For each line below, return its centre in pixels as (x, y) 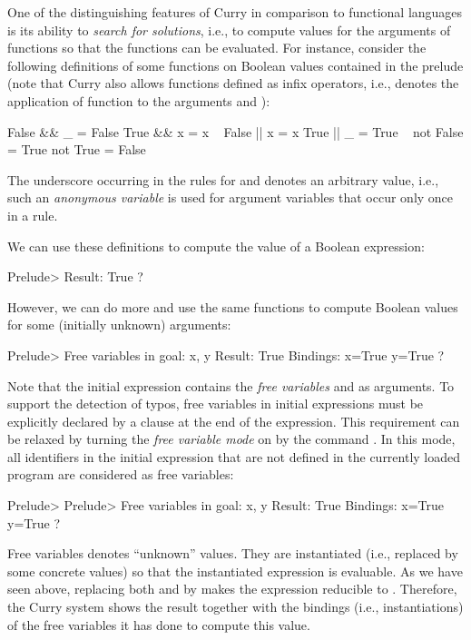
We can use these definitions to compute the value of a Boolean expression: (216, 246)
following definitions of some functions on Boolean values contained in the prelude (235, 65)
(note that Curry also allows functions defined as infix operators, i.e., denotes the (233, 83)
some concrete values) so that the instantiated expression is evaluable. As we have (235, 571)
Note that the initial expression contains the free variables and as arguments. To (231, 385)
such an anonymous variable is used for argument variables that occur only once (231, 197)
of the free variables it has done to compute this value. (159, 624)
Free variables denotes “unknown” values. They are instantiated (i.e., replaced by (233, 553)
